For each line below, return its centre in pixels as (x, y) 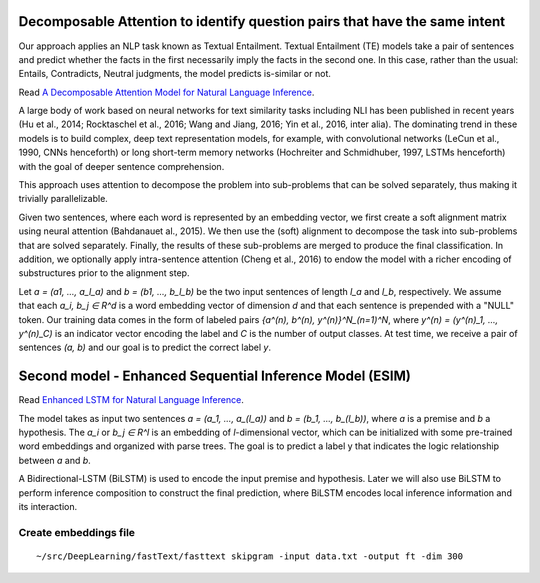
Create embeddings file (76, 532)
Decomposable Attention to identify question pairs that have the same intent (261, 21)
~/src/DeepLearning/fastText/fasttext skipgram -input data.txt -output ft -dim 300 (250, 556)
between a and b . (55, 460)
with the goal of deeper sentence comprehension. (121, 166)
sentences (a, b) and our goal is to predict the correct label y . (145, 347)
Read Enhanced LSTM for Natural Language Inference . (131, 400)
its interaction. (48, 506)
